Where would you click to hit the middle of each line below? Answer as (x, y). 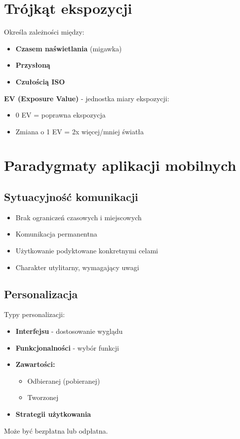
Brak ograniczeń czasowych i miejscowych (79, 217)
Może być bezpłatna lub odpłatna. (56, 430)
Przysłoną (33, 65)
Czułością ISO (40, 81)
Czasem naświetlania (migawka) (69, 48)
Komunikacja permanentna (56, 234)
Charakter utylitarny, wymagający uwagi (77, 267)
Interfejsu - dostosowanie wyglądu (69, 331)
